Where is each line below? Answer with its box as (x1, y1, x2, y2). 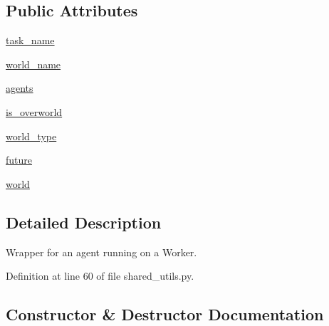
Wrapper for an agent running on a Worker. (6, 244, 197, 259)
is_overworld (6, 104, 63, 119)
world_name (6, 56, 61, 71)
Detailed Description (6, 211, 162, 233)
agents (6, 80, 33, 95)
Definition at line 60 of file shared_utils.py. (6, 268, 194, 283)
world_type (6, 128, 57, 143)
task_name (6, 33, 55, 48)
